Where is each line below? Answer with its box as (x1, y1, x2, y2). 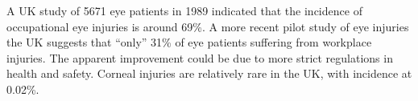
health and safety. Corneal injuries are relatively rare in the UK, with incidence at (6, 65, 412, 82)
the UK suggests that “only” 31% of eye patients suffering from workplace (6, 34, 372, 50)
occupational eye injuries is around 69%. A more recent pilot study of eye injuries (6, 18, 409, 34)
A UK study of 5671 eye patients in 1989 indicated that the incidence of (6, 2, 362, 18)
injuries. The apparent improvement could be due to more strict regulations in (6, 49, 393, 66)
